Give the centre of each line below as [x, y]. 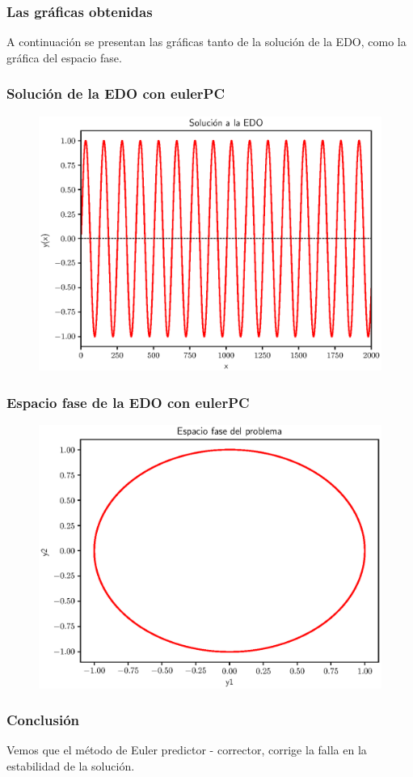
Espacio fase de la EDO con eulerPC [128, 402]
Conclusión [43, 720]
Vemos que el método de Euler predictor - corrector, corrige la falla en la [187, 750]
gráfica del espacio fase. [64, 57]
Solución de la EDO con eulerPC [116, 93]
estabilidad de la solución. [71, 765]
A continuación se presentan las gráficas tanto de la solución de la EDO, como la [206, 42]
